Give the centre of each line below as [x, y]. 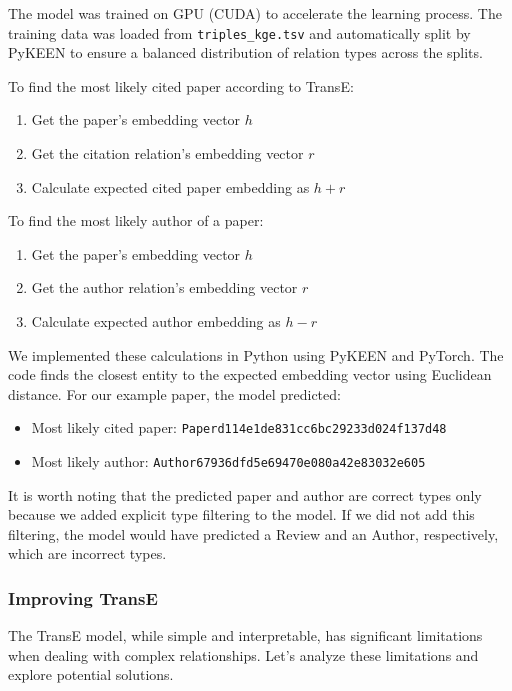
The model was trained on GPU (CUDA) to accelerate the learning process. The [255, 13]
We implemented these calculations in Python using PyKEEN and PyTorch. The [256, 354]
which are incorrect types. [87, 553]
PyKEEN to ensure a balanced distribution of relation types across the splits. [245, 52]
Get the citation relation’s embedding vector [167, 153]
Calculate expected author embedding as [156, 321]
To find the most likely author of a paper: [136, 220]
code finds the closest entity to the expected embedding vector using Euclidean [250, 374]
